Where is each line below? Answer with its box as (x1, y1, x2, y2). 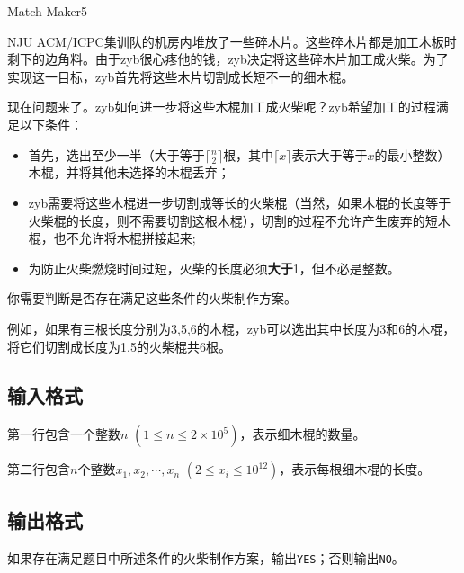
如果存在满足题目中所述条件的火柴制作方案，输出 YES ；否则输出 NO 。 (7, 548, 405, 567)
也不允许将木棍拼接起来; (53, 228, 196, 247)
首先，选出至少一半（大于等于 (28, 145, 205, 164)
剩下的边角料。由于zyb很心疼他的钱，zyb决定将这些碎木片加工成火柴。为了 (7, 49, 449, 68)
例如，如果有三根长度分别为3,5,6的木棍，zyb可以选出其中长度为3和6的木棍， (7, 318, 456, 337)
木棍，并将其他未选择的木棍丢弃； (28, 163, 230, 182)
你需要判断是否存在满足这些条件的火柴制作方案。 (7, 289, 297, 308)
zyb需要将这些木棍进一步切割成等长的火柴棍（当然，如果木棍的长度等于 (28, 192, 451, 211)
